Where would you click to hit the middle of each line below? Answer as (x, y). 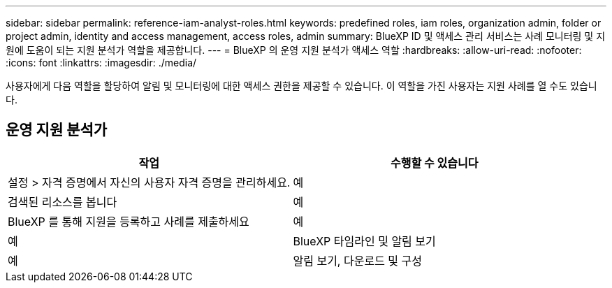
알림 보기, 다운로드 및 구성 (358, 260)
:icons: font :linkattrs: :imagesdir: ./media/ (101, 63)
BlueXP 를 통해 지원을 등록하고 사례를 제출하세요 (129, 221)
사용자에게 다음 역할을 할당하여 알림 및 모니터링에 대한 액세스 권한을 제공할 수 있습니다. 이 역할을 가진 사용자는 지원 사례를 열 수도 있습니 (301, 86)
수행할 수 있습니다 (435, 163)
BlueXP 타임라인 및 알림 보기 (364, 241)
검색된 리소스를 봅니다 (63, 202)
